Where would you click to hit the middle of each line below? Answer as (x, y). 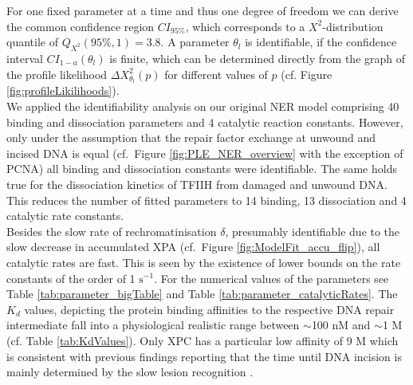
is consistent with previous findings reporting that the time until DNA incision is (204, 356)
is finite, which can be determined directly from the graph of (258, 58)
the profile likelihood (57, 74)
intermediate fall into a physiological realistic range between (153, 325)
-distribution (353, 26)
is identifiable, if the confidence (321, 42)
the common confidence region (81, 26)
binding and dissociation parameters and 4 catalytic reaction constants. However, (205, 122)
